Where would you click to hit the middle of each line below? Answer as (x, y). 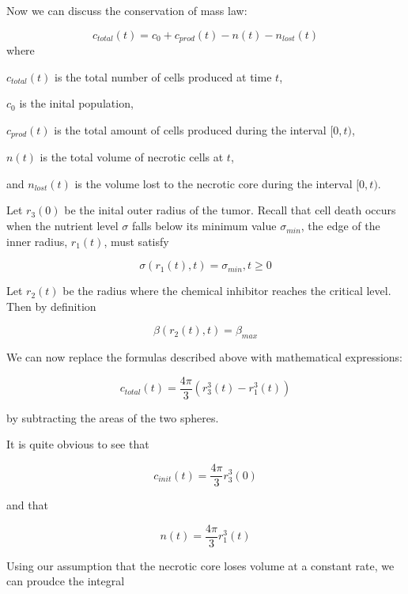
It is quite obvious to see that (78, 444)
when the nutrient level (62, 226)
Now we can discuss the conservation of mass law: (127, 10)
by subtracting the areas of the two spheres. (113, 417)
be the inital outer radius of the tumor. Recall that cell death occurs (230, 210)
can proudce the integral (66, 581)
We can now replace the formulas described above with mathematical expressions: (205, 357)
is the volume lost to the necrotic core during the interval (213, 183)
